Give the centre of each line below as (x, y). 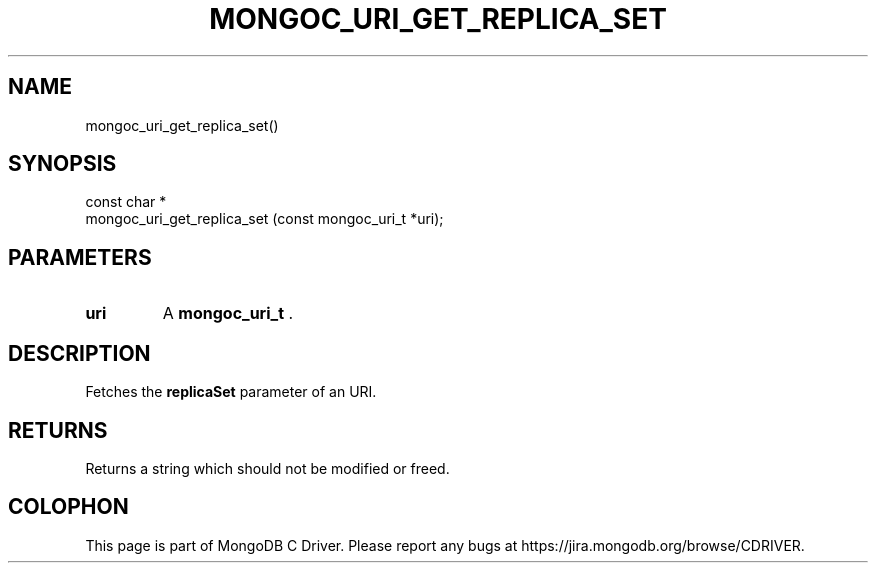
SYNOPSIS (62, 164)
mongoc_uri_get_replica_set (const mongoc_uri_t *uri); (264, 219)
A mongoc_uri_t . (228, 313)
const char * (126, 202)
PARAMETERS (80, 257)
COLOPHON (68, 507)
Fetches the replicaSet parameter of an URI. (231, 392)
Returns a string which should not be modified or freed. (267, 468)
